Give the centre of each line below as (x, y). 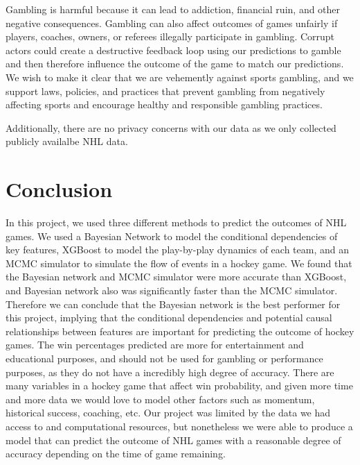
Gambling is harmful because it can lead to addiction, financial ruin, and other (173, 9)
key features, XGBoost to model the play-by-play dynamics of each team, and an (177, 250)
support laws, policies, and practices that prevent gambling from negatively (165, 91)
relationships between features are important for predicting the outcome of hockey (180, 331)
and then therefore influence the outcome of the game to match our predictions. (175, 64)
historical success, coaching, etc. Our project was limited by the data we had (168, 413)
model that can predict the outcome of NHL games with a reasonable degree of (173, 440)
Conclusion (59, 189)
